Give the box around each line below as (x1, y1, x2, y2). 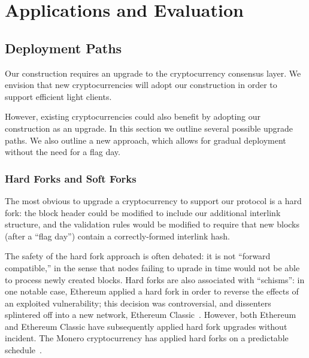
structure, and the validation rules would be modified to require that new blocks (5, 218, 300, 230)
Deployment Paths (5, 38, 122, 57)
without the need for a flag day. (5, 145, 120, 158)
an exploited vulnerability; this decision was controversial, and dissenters (5, 296, 271, 309)
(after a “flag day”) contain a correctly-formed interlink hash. (5, 229, 230, 242)
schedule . (5, 344, 42, 356)
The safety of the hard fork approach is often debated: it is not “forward (5, 250, 271, 262)
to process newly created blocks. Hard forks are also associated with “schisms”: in (5, 273, 305, 286)
